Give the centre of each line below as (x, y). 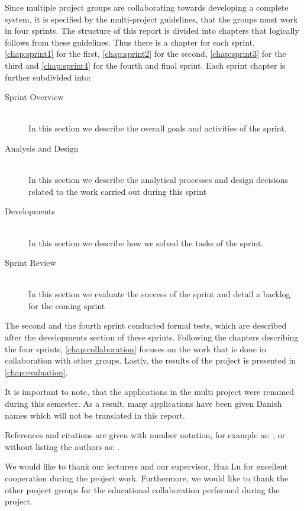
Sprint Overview (34, 97)
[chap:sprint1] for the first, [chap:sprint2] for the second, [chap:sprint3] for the (145, 54)
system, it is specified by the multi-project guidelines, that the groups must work (151, 19)
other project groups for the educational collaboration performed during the (142, 489)
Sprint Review (30, 263)
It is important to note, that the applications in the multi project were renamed (150, 392)
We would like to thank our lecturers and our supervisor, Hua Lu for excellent (146, 466)
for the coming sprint (67, 305)
